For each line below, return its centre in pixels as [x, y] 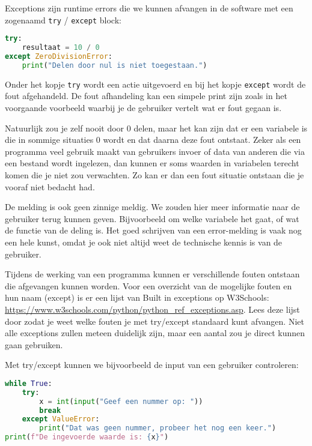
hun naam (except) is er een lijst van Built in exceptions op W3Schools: [137, 297]
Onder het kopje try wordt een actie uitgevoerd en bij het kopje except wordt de [155, 84]
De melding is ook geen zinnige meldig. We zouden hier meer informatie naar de [152, 207]
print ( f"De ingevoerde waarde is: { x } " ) [87, 437]
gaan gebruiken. [34, 344]
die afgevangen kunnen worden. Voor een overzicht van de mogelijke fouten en [148, 285]
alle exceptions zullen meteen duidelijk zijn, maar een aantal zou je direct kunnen [155, 333]
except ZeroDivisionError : [59, 56]
